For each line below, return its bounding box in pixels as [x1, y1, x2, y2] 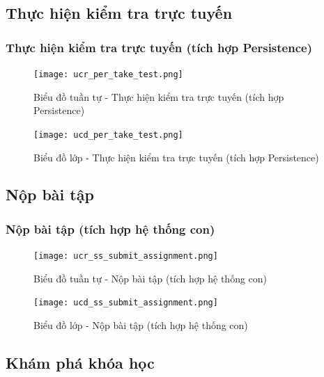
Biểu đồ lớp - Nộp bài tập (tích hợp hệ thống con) [33, 318, 248, 332]
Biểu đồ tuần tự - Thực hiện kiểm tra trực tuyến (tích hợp [33, 89, 284, 104]
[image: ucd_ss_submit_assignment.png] [33, 298, 218, 308]
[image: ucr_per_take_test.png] [33, 70, 183, 79]
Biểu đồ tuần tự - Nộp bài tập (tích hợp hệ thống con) [33, 271, 268, 285]
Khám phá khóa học [6, 351, 155, 373]
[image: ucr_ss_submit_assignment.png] [33, 251, 218, 262]
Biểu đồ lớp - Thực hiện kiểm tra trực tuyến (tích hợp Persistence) [33, 150, 319, 164]
